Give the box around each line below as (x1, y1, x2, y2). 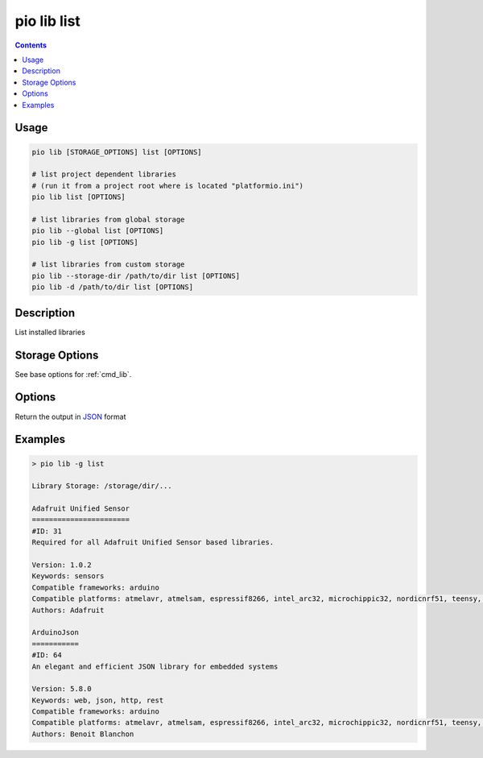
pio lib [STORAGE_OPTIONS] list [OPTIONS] (31, 147, 202, 156)
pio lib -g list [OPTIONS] (31, 238, 138, 246)
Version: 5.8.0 (31, 685, 92, 694)
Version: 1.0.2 (31, 561, 92, 570)
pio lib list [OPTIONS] (31, 193, 126, 201)
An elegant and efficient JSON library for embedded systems (31, 661, 279, 671)
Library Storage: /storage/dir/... (31, 482, 172, 491)
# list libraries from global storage (31, 214, 185, 224)
